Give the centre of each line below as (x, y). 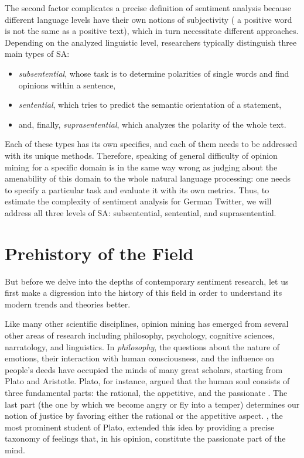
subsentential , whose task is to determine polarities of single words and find (154, 73)
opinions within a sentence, (67, 85)
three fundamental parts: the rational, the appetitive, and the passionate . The (146, 392)
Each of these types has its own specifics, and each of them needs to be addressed (151, 144)
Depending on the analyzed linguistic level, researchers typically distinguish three (151, 42)
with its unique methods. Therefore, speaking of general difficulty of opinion (141, 155)
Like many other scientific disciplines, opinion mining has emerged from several (147, 324)
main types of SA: (37, 54)
